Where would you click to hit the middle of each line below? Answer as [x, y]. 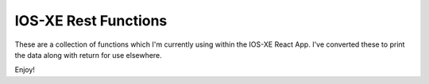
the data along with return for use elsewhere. [88, 55]
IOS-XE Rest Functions [91, 21]
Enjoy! [25, 70]
